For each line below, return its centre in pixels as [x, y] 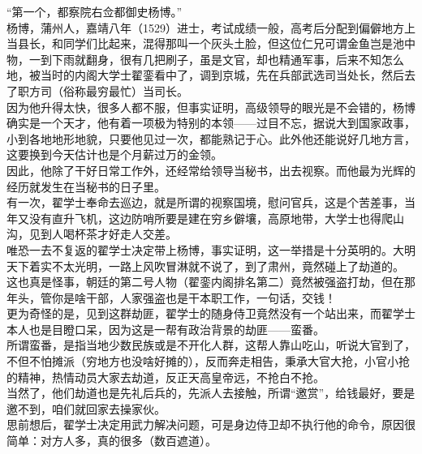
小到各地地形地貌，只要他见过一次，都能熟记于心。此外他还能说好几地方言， [211, 138]
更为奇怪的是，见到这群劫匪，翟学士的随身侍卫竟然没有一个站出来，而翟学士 [211, 313]
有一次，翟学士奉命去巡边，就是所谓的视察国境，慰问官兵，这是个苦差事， [205, 202]
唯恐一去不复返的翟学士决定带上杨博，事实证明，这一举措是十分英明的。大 [205, 249]
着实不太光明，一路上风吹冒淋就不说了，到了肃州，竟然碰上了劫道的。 [216, 266]
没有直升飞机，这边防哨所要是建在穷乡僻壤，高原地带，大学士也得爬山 [216, 218]
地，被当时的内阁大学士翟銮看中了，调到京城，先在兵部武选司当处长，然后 [205, 75]
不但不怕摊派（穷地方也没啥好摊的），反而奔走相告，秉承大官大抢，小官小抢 [208, 361]
